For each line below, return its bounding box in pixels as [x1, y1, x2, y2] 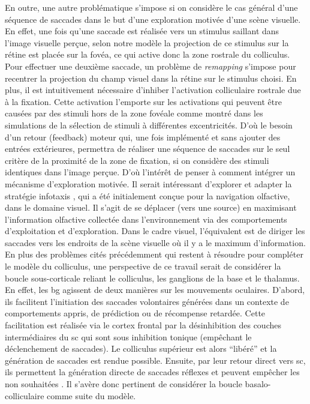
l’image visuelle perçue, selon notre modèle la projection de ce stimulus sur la [5, 36, 289, 49]
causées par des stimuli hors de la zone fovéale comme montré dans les [5, 107, 263, 119]
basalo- [245, 378, 271, 390]
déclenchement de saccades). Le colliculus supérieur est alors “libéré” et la [5, 342, 277, 355]
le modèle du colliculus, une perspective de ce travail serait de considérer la [5, 260, 281, 273]
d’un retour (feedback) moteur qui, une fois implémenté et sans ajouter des [5, 130, 281, 143]
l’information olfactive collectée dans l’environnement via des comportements [5, 213, 287, 225]
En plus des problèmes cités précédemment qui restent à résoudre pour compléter [5, 248, 303, 261]
